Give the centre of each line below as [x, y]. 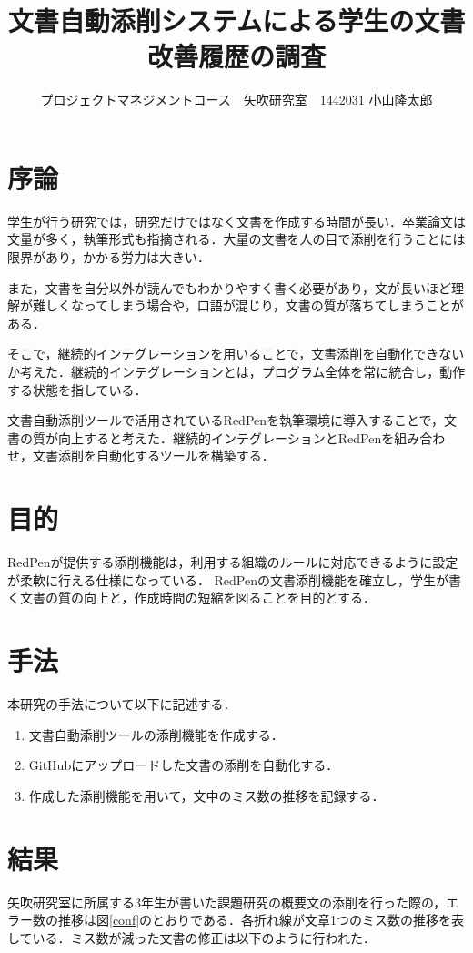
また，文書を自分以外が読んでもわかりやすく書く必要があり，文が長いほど [230, 287]
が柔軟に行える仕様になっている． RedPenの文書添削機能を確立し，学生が [228, 579]
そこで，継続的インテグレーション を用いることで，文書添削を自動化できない [236, 354]
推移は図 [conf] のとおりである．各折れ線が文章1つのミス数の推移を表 [261, 920]
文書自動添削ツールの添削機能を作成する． [156, 734]
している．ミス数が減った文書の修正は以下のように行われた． [191, 937]
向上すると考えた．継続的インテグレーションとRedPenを [226, 437]
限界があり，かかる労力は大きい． [109, 257]
